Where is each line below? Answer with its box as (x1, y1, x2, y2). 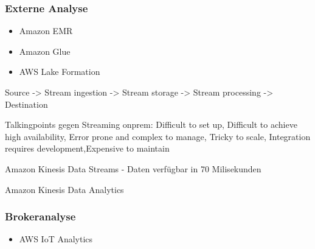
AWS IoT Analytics (19, 233, 93, 245)
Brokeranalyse (5, 209, 76, 224)
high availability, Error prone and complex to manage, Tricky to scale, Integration (5, 130, 311, 142)
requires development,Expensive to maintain (5, 142, 170, 155)
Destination (5, 97, 48, 110)
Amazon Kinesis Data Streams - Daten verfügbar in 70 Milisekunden (5, 162, 261, 175)
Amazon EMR (19, 24, 73, 37)
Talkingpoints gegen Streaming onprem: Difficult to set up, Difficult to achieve (5, 118, 297, 131)
